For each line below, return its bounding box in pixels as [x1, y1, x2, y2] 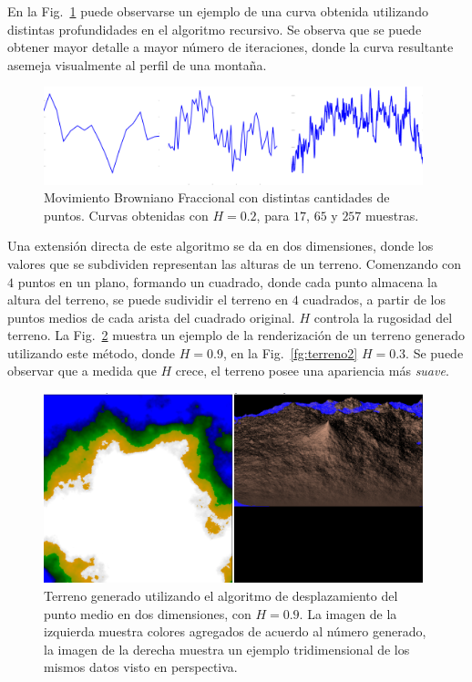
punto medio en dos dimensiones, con [44, 604, 251, 623]
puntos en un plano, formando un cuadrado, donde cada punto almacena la [17, 272, 437, 291]
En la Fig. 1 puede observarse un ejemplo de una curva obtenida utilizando [7, 2, 428, 20]
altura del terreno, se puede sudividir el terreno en [7, 290, 289, 309]
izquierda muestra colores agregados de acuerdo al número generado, [44, 622, 426, 641]
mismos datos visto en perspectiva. [44, 657, 238, 677]
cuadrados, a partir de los [303, 290, 446, 309]
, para [256, 205, 290, 224]
